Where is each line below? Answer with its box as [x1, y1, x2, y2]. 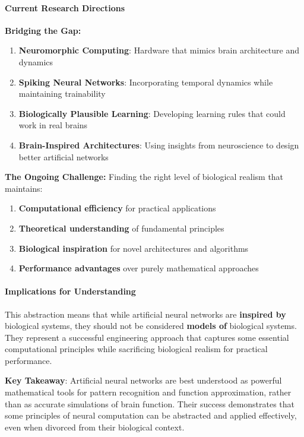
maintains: [5, 182, 43, 194]
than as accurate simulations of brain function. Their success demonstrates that [5, 397, 295, 410]
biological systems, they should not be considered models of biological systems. [5, 319, 297, 332]
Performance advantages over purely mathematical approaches [18, 262, 259, 274]
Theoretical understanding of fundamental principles [18, 221, 224, 234]
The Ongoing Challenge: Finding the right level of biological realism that [5, 170, 284, 183]
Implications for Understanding [5, 285, 136, 297]
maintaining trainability [18, 87, 106, 100]
